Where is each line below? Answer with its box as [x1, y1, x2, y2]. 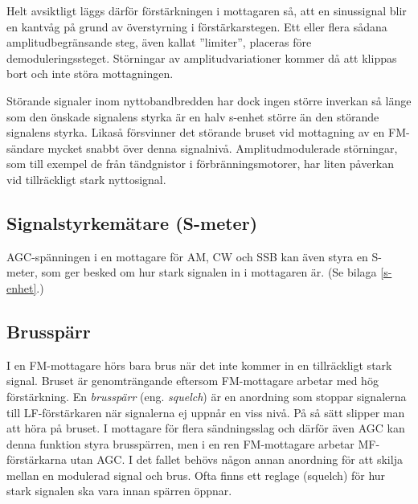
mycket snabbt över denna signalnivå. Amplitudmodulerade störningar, [47, 139, 398, 156]
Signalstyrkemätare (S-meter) [6, 210, 258, 235]
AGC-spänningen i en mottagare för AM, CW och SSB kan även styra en [6, 248, 368, 264]
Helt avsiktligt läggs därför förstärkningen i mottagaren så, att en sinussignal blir [6, 2, 407, 18]
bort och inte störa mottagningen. [6, 65, 174, 82]
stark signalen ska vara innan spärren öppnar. [6, 482, 232, 499]
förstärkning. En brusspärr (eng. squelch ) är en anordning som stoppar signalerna [6, 387, 407, 404]
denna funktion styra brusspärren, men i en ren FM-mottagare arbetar [6, 435, 354, 452]
